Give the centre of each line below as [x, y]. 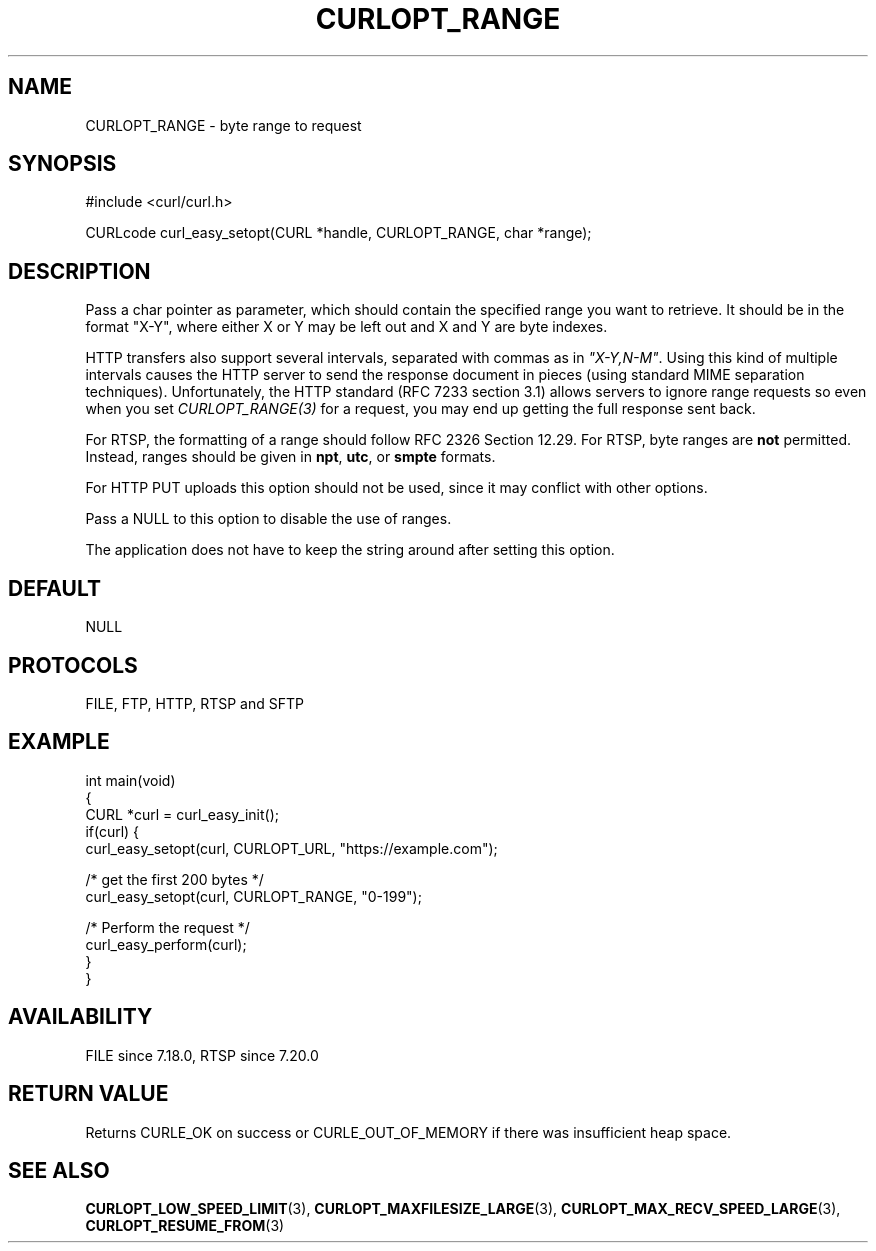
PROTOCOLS [73, 665]
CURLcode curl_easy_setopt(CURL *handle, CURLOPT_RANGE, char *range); [338, 233]
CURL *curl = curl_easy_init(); [182, 814]
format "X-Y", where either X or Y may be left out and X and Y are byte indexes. [346, 327]
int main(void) [130, 780]
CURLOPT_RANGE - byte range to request [223, 125]
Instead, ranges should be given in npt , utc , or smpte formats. [290, 457]
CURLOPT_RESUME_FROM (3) [185, 1226]
